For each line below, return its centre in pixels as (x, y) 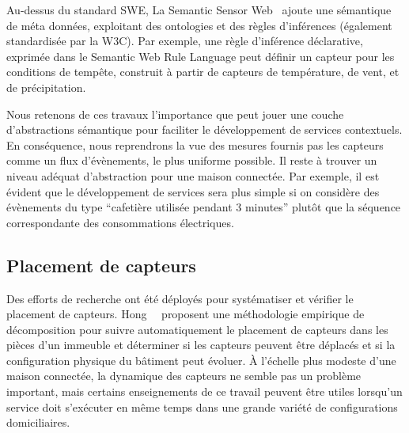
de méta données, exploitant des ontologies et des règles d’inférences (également (199, 25)
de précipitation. (46, 87)
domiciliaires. (38, 422)
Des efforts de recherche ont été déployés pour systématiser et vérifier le (180, 298)
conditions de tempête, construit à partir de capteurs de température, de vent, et (203, 72)
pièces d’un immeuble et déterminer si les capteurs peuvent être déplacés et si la (201, 345)
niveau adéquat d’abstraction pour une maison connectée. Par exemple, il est (193, 175)
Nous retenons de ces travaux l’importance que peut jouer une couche (175, 114)
